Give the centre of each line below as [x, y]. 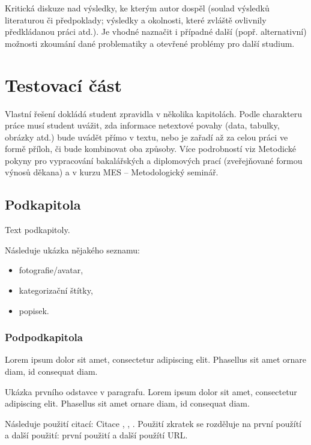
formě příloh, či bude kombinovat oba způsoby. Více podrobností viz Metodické [150, 149]
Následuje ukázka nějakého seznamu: [72, 250]
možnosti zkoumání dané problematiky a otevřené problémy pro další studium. [150, 43]
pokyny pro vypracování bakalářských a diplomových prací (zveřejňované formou [154, 160]
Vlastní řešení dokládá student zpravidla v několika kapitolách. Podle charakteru [153, 113]
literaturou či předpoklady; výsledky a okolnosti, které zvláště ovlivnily [136, 20]
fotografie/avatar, [51, 270]
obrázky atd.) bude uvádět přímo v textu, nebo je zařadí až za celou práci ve [146, 137]
